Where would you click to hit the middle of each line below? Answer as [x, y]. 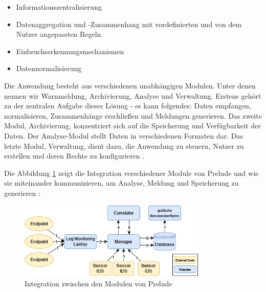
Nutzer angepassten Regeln [59, 34]
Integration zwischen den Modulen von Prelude [98, 283]
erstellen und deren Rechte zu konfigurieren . [74, 156]
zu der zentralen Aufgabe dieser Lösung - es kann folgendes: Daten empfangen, [128, 106]
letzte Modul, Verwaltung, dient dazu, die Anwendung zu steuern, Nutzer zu [124, 145]
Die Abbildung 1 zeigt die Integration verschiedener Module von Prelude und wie [131, 173]
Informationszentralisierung [59, 7]
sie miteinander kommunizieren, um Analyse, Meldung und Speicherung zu [121, 183]
